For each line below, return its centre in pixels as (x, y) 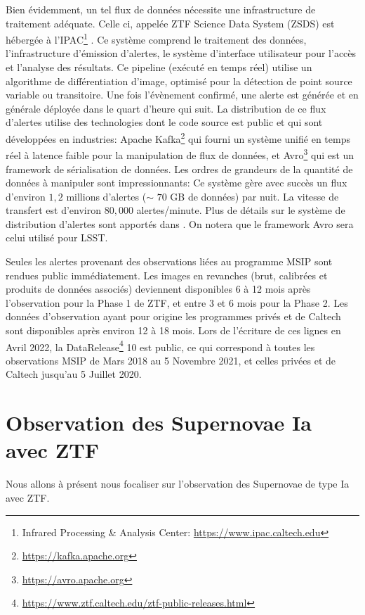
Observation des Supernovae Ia (159, 423)
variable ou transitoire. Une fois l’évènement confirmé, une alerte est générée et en (182, 95)
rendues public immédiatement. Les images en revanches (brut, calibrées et (167, 275)
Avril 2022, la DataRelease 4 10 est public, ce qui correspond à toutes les (160, 345)
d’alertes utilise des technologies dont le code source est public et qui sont (164, 122)
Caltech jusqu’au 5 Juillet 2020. (74, 374)
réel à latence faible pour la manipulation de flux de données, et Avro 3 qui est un (180, 154)
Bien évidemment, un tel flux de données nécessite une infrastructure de (161, 9)
